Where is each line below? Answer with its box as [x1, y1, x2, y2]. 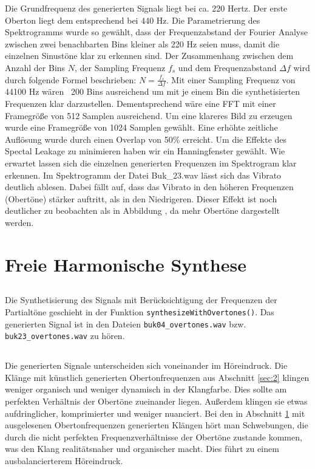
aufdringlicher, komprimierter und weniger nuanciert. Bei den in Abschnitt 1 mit [5, 406, 305, 419]
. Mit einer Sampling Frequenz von [166, 73, 296, 86]
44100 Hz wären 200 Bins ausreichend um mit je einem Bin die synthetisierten [5, 85, 300, 98]
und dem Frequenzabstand [178, 61, 277, 74]
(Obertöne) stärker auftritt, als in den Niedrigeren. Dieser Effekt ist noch [5, 192, 277, 205]
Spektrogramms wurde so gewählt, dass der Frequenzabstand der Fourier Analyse [5, 26, 308, 38]
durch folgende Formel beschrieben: [5, 73, 137, 86]
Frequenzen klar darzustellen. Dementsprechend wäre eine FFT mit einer [5, 97, 276, 109]
